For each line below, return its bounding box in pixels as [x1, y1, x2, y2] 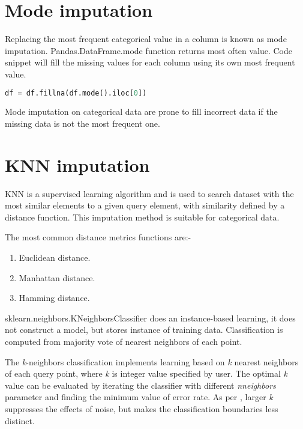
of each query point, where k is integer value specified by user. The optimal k [5, 367, 287, 380]
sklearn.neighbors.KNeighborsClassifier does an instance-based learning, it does [5, 311, 296, 324]
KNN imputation [5, 152, 150, 177]
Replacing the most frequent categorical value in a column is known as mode [5, 32, 287, 45]
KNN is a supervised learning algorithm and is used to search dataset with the [5, 187, 294, 199]
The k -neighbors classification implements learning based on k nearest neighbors [5, 355, 299, 368]
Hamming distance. [19, 291, 90, 304]
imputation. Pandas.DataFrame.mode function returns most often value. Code [5, 44, 292, 56]
